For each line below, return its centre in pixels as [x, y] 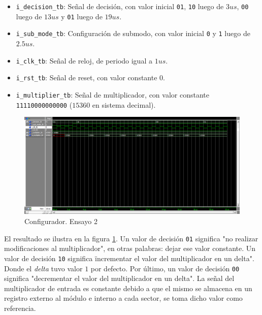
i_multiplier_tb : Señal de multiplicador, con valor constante [112, 94]
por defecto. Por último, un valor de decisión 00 [165, 268]
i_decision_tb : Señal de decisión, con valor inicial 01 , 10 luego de [120, 6]
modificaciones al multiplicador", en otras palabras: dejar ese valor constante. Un [130, 248]
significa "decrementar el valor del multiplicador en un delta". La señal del [119, 278]
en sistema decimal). [124, 104]
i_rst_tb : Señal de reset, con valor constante [87, 77]
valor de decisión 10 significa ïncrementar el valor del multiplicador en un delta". [129, 258]
